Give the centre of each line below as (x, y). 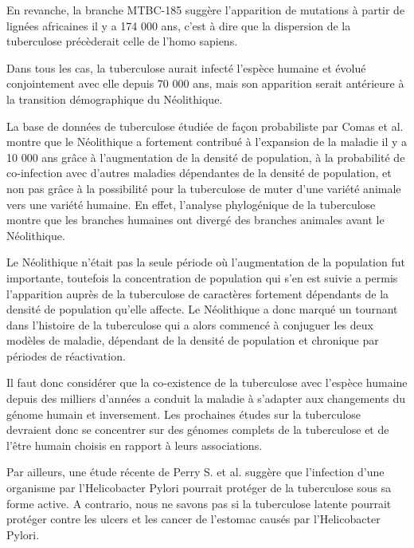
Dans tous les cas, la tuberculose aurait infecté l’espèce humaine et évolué (186, 67)
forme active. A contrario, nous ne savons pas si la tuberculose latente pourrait (199, 503)
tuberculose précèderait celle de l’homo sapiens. (122, 41)
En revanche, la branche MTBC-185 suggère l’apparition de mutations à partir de (206, 10)
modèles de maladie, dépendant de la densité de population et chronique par (193, 340)
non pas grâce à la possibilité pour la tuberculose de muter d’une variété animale (204, 188)
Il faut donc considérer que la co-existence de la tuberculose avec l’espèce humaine (207, 382)
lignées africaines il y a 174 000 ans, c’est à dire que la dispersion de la (179, 25)
